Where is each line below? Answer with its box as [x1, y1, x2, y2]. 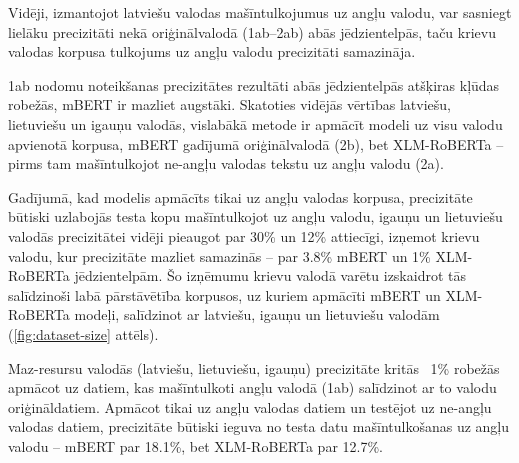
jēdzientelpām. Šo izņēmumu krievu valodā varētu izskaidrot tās [74, 265, 466, 286]
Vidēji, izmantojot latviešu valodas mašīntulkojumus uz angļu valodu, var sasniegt [8, 2, 512, 22]
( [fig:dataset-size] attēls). [8, 323, 159, 344]
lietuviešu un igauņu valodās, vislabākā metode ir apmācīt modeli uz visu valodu [8, 113, 503, 134]
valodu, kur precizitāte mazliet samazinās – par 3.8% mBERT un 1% [8, 245, 431, 266]
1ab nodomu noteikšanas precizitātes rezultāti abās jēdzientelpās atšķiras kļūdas [8, 74, 500, 95]
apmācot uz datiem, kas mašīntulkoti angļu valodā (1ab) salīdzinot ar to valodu [8, 377, 497, 398]
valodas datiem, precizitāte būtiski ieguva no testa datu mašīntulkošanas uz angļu [8, 416, 510, 437]
